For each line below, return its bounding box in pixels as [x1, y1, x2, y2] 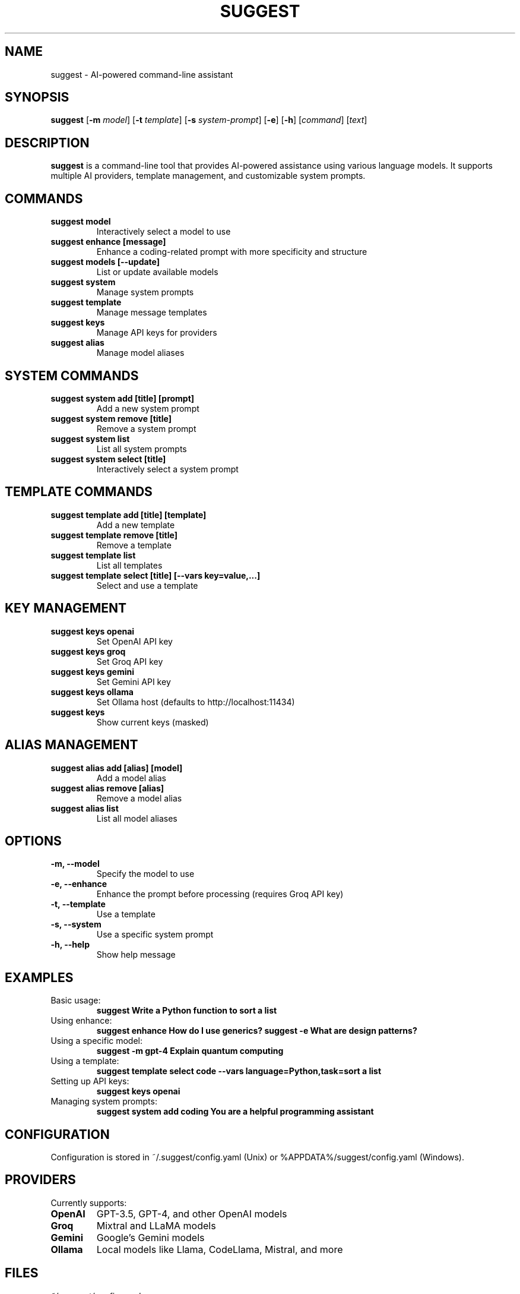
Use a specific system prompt [96, 929, 214, 940]
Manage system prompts [96, 287, 194, 298]
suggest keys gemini [50, 666, 135, 677]
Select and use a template [96, 580, 198, 591]
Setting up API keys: [50, 1076, 129, 1087]
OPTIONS [5, 833, 62, 848]
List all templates [96, 560, 163, 570]
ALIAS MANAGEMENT [5, 737, 138, 753]
